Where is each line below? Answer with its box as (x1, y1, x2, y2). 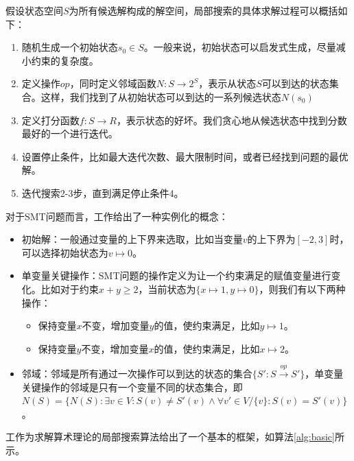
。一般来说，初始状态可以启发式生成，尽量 (143, 40, 336, 54)
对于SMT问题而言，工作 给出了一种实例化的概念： (5, 209, 228, 223)
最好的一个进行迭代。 (21, 126, 118, 141)
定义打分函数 (21, 113, 80, 127)
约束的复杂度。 (31, 53, 99, 67)
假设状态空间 (5, 3, 63, 17)
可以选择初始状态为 (21, 245, 108, 259)
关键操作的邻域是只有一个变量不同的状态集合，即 (21, 379, 243, 394)
